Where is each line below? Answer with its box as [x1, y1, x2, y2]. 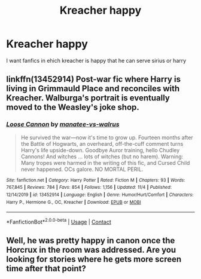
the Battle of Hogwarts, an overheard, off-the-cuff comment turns [20, 140, 184, 147]
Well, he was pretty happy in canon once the [6, 235, 175, 246]
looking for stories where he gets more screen [6, 255, 182, 265]
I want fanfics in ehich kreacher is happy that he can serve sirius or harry [6, 57, 187, 64]
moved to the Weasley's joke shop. [6, 102, 139, 112]
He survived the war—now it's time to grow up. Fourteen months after [20, 134, 193, 141]
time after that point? [6, 263, 87, 274]
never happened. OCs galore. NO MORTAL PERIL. [20, 165, 144, 173]
